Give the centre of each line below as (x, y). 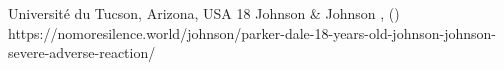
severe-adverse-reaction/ (82, 52)
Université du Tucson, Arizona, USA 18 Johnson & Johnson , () (204, 13)
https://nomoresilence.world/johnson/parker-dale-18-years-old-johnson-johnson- (252, 32)
